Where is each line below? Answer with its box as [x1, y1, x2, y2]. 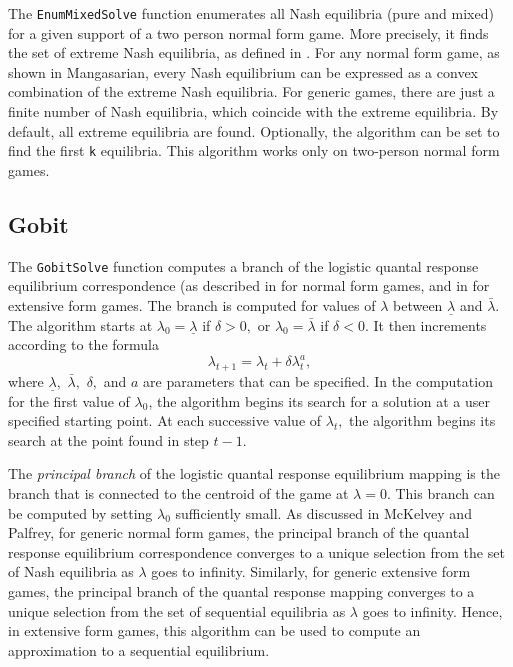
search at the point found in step [8, 429, 209, 450]
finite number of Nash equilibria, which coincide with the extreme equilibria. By [8, 101, 499, 122]
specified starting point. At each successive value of [8, 410, 322, 431]
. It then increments [364, 314, 487, 335]
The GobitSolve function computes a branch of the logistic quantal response [8, 255, 479, 276]
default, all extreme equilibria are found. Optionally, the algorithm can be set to [8, 120, 500, 141]
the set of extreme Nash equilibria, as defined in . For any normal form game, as [8, 42, 500, 63]
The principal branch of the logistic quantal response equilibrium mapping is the [8, 463, 500, 484]
